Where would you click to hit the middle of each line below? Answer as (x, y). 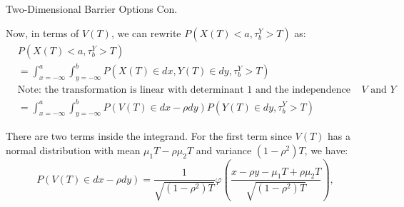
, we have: (326, 150)
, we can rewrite (146, 32)
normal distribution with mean (73, 150)
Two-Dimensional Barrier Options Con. (92, 9)
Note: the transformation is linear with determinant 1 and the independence (184, 90)
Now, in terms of (42, 32)
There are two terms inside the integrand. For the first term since (149, 136)
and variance (224, 150)
